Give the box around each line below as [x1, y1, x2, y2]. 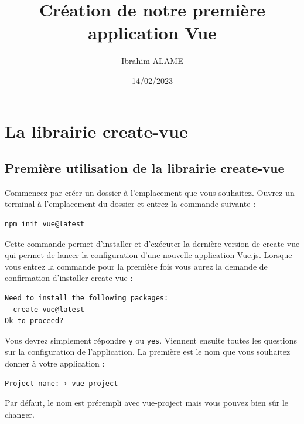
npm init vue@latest [5, 220, 85, 229]
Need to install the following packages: [5, 294, 169, 303]
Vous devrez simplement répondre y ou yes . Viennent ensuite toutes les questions [5, 334, 298, 346]
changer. [5, 408, 35, 420]
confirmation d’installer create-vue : [5, 272, 133, 284]
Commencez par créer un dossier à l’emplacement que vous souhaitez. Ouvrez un [5, 186, 295, 198]
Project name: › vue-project [5, 379, 118, 388]
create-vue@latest [13, 305, 85, 314]
